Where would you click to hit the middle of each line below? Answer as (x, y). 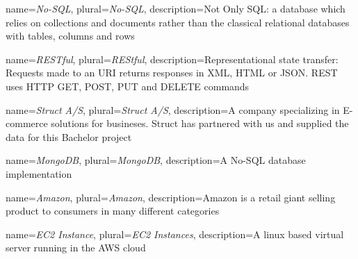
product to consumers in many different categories (113, 211)
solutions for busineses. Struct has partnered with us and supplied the (200, 123)
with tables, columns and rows (70, 36)
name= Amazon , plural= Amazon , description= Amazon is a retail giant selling (171, 197)
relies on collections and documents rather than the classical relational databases (178, 22)
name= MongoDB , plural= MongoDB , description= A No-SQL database (156, 160)
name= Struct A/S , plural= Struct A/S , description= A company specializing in (173, 109)
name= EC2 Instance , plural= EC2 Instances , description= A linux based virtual (175, 234)
